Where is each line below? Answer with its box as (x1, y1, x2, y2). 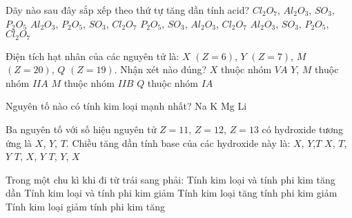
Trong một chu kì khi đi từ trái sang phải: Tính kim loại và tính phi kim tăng (6, 172, 335, 186)
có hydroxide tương (262, 122, 344, 137)
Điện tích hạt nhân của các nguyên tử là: (6, 48, 179, 63)
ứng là (6, 135, 32, 150)
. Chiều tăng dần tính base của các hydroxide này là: (66, 135, 291, 150)
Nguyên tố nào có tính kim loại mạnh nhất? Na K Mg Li (6, 99, 247, 113)
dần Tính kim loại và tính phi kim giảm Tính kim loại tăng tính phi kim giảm (6, 186, 338, 200)
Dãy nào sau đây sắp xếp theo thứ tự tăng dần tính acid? (6, 3, 250, 17)
